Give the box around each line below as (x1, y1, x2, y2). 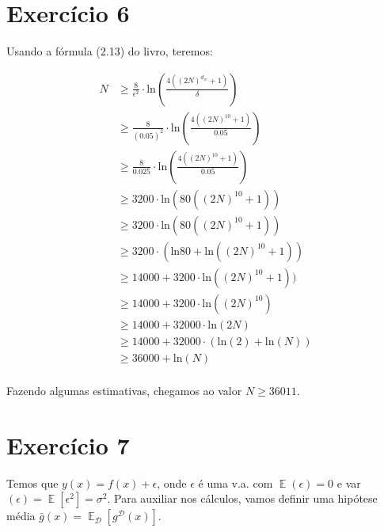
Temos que (6, 474, 59, 491)
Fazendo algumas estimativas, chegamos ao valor (6, 382, 242, 399)
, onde (157, 474, 187, 491)
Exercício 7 (6, 428, 130, 461)
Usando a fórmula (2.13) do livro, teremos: (6, 43, 213, 59)
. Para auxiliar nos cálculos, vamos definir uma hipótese (107, 490, 378, 507)
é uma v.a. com (198, 474, 273, 491)
